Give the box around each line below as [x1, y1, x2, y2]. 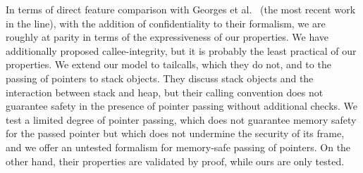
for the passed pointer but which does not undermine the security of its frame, [6, 126, 345, 141]
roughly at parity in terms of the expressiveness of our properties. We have [6, 30, 329, 44]
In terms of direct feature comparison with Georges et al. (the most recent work [6, 2, 356, 16]
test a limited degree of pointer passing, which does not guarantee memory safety [6, 112, 357, 127]
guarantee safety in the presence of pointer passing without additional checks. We [6, 98, 358, 113]
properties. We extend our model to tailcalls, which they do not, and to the [6, 57, 331, 72]
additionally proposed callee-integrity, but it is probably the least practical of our [6, 43, 357, 58]
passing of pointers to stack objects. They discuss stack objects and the [6, 70, 314, 85]
